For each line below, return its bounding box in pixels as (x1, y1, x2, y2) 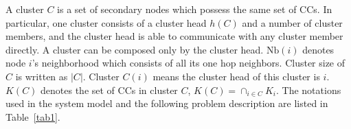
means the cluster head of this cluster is (152, 69, 320, 83)
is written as (15, 69, 68, 83)
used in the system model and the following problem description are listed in (5, 96, 328, 110)
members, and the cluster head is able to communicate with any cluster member (5, 29, 343, 43)
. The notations (276, 82, 341, 97)
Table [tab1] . (5, 109, 60, 124)
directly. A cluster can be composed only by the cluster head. (5, 42, 264, 56)
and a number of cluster (242, 15, 343, 30)
